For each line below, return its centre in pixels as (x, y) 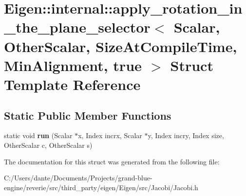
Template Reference (72, 84)
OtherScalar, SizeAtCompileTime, (121, 46)
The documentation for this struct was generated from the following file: (112, 161)
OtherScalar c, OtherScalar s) (48, 145)
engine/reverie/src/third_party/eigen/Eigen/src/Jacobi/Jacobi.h (101, 187)
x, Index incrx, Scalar (110, 135)
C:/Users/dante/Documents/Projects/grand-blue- (78, 178)
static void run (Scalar (38, 135)
